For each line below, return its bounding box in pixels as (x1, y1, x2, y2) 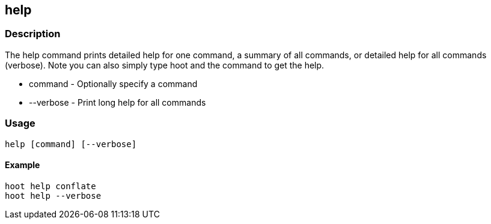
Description (5, 28, 61, 40)
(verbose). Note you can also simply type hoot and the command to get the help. (5, 59, 325, 70)
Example (5, 160, 40, 171)
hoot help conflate (5, 181, 96, 191)
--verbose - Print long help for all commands (29, 97, 206, 107)
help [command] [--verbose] (5, 139, 137, 149)
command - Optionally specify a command (29, 78, 198, 89)
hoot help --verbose (5, 190, 102, 201)
